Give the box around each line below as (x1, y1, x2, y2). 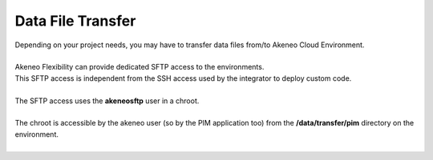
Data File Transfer (14, 12, 136, 30)
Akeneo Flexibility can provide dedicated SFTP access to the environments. (14, 62, 265, 72)
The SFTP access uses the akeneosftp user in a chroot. (14, 96, 200, 106)
